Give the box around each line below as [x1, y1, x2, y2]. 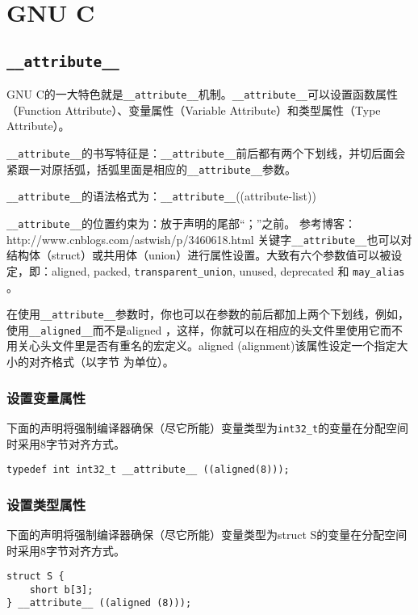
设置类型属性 [6, 494, 86, 514]
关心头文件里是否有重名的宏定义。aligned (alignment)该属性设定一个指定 [17, 337, 397, 354]
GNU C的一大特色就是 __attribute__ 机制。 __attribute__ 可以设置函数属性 [6, 86, 398, 103]
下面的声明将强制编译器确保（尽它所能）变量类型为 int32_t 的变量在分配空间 [6, 419, 409, 436]
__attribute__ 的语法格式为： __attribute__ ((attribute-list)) [6, 187, 316, 204]
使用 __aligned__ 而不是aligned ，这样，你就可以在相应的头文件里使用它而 [6, 321, 391, 338]
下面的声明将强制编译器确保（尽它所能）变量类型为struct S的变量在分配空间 [6, 525, 408, 542]
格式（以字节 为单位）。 [51, 353, 174, 370]
